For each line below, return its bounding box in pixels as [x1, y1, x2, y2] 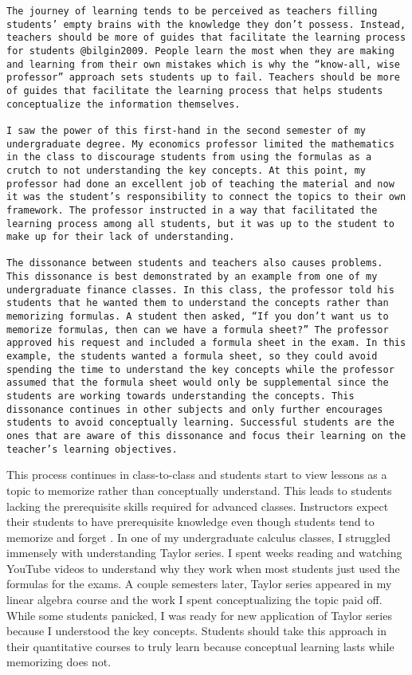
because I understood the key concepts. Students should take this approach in [6, 622, 386, 639]
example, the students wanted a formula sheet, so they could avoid [6, 351, 378, 363]
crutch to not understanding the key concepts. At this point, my [6, 164, 367, 176]
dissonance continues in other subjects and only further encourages [6, 403, 383, 415]
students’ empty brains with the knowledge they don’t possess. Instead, [6, 18, 406, 30]
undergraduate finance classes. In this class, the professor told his [6, 284, 394, 296]
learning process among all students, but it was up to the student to [6, 218, 394, 230]
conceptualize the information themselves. [6, 98, 241, 110]
